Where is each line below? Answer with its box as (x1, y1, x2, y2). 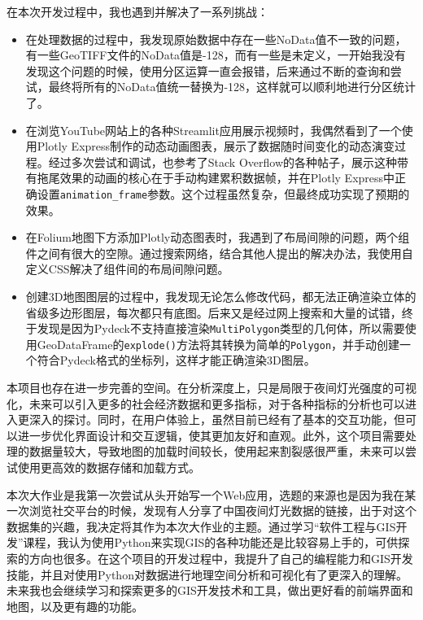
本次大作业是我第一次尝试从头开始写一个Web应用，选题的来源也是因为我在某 (7, 486, 416, 503)
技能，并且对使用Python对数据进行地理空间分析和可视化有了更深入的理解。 (7, 565, 408, 583)
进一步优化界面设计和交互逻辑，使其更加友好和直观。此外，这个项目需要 (17, 426, 405, 443)
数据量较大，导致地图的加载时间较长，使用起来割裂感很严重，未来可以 (28, 443, 405, 460)
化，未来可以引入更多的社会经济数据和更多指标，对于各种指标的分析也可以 (7, 395, 405, 412)
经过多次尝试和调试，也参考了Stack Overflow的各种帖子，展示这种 (48, 153, 397, 170)
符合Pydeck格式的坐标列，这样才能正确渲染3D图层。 (37, 351, 316, 369)
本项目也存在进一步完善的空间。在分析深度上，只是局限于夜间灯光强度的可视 (7, 379, 416, 396)
